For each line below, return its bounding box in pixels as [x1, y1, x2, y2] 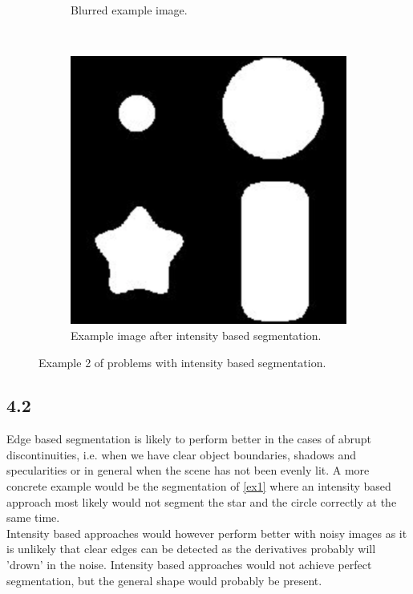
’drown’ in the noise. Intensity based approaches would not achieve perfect [6, 556, 372, 573]
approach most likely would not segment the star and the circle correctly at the [6, 493, 397, 510]
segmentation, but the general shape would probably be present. [6, 572, 322, 588]
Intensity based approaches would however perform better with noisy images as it [6, 524, 407, 541]
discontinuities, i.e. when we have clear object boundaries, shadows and [6, 446, 357, 463]
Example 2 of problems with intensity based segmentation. [38, 354, 326, 370]
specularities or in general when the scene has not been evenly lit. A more [6, 462, 370, 479]
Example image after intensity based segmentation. [71, 326, 322, 343]
